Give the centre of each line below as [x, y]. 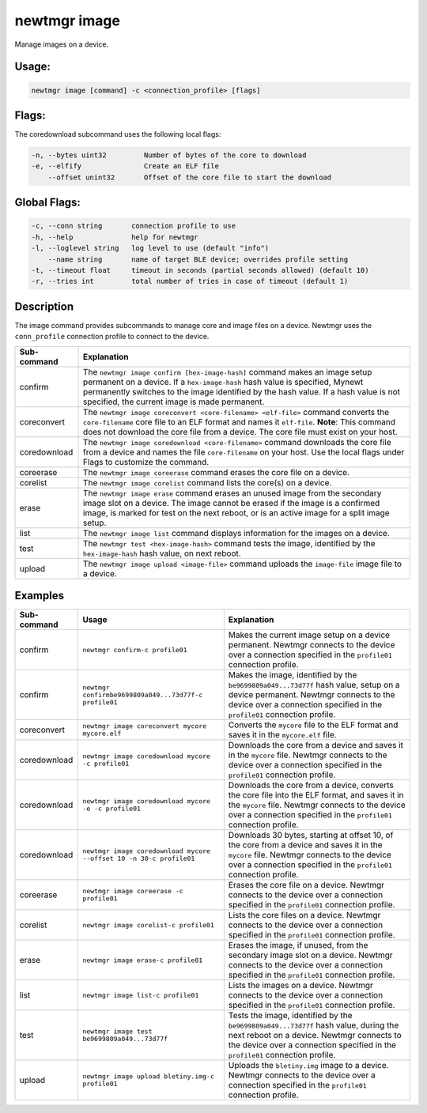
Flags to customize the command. [146, 462]
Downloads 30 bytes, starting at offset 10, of [311, 836]
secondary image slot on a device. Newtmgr [310, 955]
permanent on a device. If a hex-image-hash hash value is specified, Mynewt [223, 382]
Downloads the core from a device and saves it [316, 745]
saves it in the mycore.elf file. [282, 735]
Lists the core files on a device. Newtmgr [304, 915]
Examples [40, 596]
